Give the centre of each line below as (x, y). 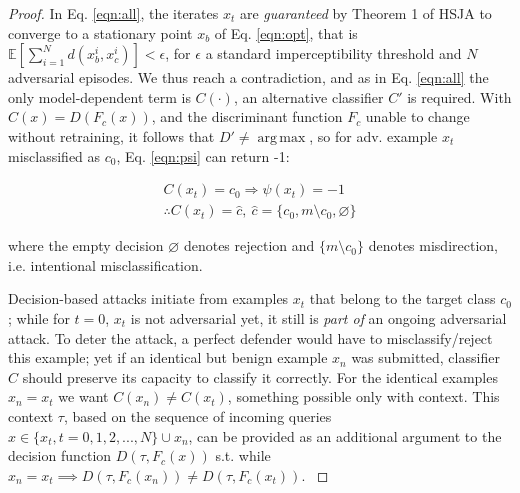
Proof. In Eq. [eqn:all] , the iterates (113, 13)
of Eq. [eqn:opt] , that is (286, 32)
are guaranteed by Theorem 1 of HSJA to (365, 13)
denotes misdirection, (433, 245)
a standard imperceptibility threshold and (333, 53)
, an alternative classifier (308, 96)
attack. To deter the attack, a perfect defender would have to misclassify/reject (250, 337)
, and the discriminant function (247, 116)
